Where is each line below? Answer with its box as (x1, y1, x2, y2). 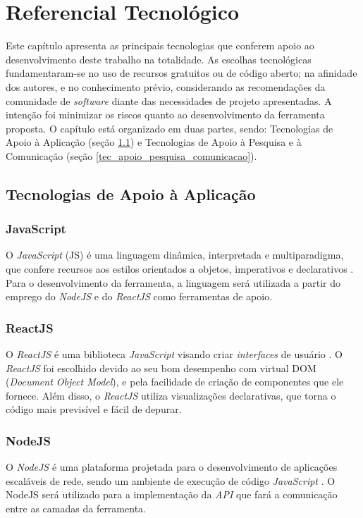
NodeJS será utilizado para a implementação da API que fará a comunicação (6, 487, 338, 502)
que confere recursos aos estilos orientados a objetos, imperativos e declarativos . (6, 261, 354, 276)
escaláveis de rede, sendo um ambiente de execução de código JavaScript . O (6, 473, 336, 488)
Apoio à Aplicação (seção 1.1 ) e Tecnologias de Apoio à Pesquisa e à (6, 135, 302, 149)
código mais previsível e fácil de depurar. (6, 402, 182, 417)
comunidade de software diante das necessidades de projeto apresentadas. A (6, 93, 332, 108)
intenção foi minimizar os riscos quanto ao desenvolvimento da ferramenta (6, 107, 325, 122)
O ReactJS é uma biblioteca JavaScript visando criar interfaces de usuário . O (6, 347, 343, 362)
